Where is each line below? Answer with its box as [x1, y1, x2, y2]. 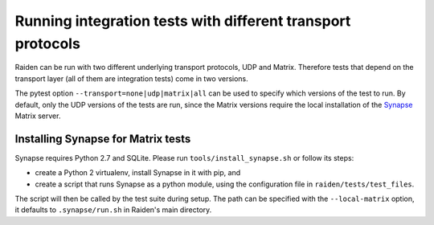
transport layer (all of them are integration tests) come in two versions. [14, 73, 248, 84]
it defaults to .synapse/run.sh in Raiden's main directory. [14, 205, 212, 215]
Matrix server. [14, 111, 61, 121]
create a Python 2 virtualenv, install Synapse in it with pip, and [35, 168, 241, 178]
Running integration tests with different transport [14, 12, 351, 30]
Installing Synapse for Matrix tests [14, 132, 191, 145]
